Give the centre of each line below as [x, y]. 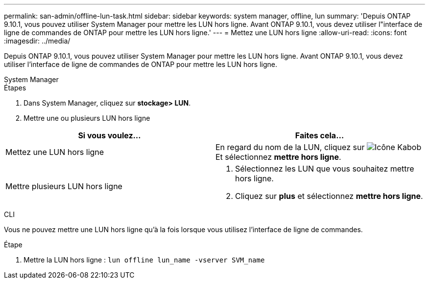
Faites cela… [320, 135]
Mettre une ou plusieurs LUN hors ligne [87, 118]
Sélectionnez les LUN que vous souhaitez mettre [325, 169]
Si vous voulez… [109, 135]
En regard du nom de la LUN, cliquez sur [290, 147]
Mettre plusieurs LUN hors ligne [64, 186]
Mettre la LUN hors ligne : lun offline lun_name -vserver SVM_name [144, 260]
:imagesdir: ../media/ [37, 41]
